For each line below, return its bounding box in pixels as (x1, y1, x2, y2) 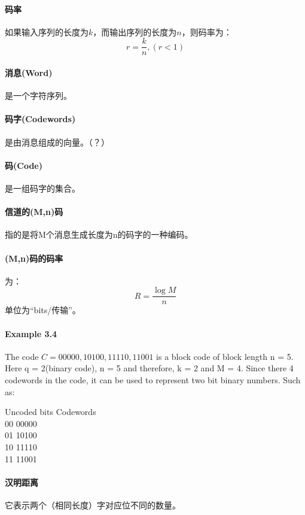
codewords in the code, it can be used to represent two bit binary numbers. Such (5, 374, 301, 386)
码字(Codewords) (5, 113, 76, 125)
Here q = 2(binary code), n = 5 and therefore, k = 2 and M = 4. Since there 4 (5, 362, 294, 374)
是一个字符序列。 (5, 89, 72, 102)
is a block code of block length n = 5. (156, 350, 294, 362)
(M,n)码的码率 (5, 252, 63, 264)
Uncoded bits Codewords (5, 405, 96, 418)
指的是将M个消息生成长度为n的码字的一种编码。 (5, 228, 193, 241)
